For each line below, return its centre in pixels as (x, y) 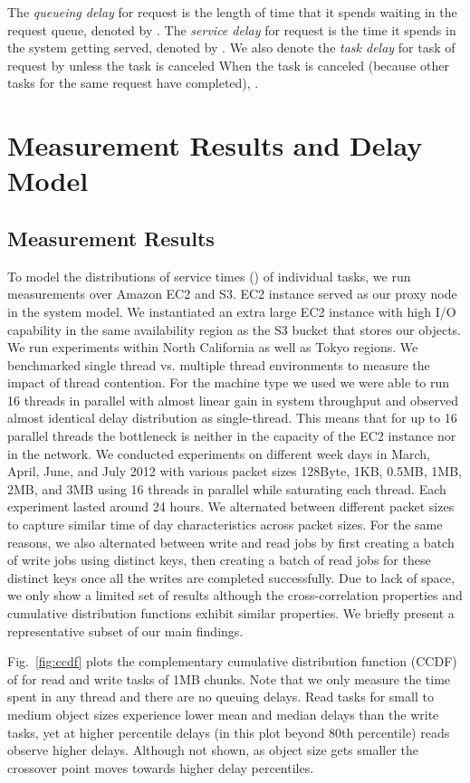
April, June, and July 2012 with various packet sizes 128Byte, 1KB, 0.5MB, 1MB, (235, 471)
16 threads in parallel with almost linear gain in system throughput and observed (233, 400)
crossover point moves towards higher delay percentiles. (161, 767)
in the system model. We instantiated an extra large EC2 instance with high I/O (232, 311)
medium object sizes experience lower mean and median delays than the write (223, 714)
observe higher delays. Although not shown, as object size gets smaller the (213, 750)
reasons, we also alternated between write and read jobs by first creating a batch (231, 542)
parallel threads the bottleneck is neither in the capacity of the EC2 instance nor (232, 436)
